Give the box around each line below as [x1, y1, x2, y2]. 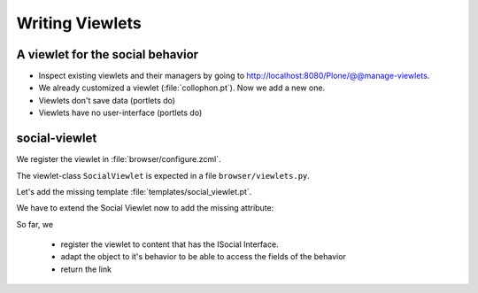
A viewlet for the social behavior [16, 47, 199, 62]
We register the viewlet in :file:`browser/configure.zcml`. [16, 154, 221, 165]
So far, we [16, 219, 53, 229]
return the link [60, 264, 112, 274]
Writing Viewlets [16, 13, 142, 33]
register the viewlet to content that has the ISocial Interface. [60, 239, 279, 250]
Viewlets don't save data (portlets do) [38, 95, 176, 105]
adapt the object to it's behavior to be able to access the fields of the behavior [60, 251, 347, 262]
